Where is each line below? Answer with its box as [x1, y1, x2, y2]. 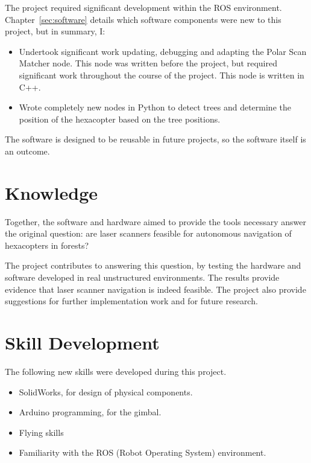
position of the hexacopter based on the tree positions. [19, 112, 221, 125]
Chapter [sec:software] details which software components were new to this [5, 13, 281, 25]
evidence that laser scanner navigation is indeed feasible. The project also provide [5, 283, 306, 295]
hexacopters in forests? [5, 238, 89, 251]
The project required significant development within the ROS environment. [5, 1, 282, 13]
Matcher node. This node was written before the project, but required [19, 57, 277, 69]
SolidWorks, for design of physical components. [19, 385, 193, 398]
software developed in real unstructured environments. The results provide [5, 271, 280, 284]
